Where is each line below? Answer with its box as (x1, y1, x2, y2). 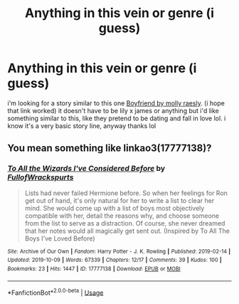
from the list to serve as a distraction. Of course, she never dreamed (24, 219, 225, 227)
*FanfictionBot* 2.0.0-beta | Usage (7, 287, 104, 297)
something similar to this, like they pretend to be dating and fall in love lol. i (7, 114, 226, 122)
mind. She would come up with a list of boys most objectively (24, 204, 205, 212)
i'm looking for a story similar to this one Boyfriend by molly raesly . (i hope (7, 98, 225, 108)
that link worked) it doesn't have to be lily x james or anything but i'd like (7, 106, 219, 115)
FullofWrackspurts (7, 172, 74, 182)
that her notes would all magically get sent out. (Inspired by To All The (24, 226, 230, 235)
